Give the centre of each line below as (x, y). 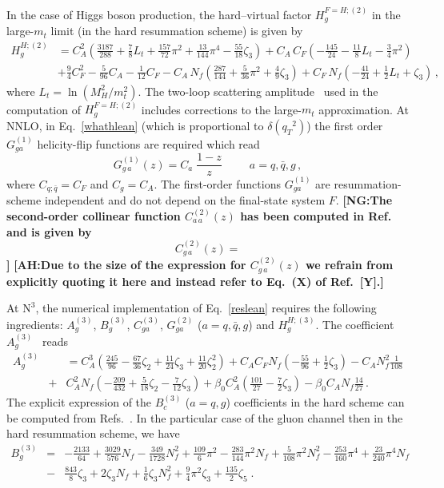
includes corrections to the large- (221, 109)
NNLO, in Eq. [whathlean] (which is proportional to (135, 125)
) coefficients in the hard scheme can (315, 402)
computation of (44, 109)
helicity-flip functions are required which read (148, 143)
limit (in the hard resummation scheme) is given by (177, 31)
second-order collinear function (94, 216)
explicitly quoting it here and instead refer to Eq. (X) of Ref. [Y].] (195, 281)
